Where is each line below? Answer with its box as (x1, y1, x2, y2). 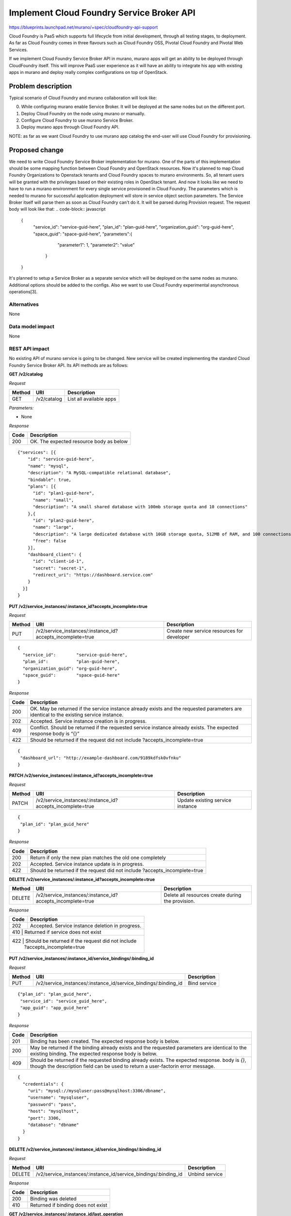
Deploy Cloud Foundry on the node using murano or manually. (21, 110, 145, 116)
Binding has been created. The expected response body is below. (30, 1038, 180, 1045)
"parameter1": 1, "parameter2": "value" (57, 242, 135, 248)
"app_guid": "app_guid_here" (20, 1005, 90, 1011)
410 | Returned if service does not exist (12, 929, 101, 936)
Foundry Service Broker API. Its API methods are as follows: (9, 362, 129, 368)
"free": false (32, 538, 66, 544)
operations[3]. (9, 288, 38, 294)
